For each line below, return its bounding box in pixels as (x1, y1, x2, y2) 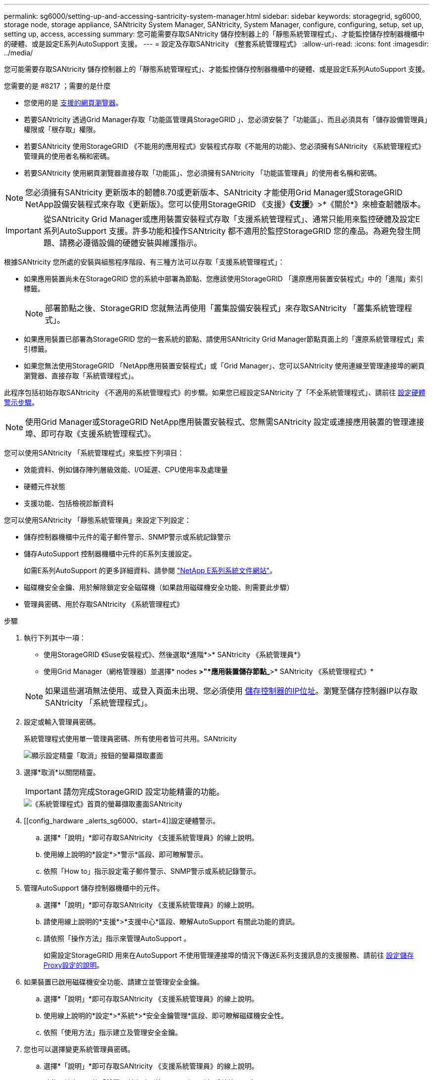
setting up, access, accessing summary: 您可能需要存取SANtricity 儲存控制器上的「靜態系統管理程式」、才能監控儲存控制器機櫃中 (4, 30, 425, 38)
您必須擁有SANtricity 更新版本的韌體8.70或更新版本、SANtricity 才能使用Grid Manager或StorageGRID (25, 187, 403, 197)
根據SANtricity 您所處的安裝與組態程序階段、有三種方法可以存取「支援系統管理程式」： (4, 258, 285, 266)
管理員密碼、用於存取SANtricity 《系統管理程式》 (24, 600, 183, 608)
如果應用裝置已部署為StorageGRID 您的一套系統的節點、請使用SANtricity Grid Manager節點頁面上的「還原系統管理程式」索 (24, 335, 425, 343)
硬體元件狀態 (24, 482, 65, 491)
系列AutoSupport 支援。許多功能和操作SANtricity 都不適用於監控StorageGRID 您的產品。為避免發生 (43, 226, 413, 236)
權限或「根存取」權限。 (24, 125, 100, 134)
